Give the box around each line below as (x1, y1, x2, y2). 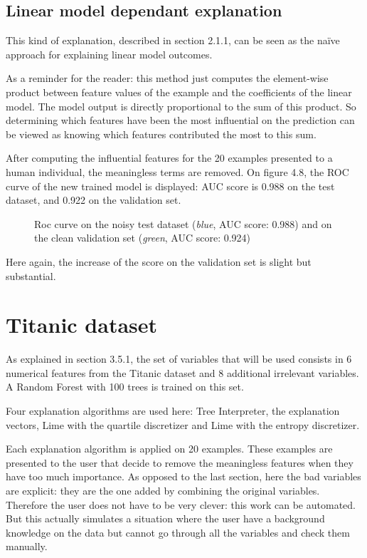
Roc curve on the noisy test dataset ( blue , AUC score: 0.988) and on (34, 216, 332, 231)
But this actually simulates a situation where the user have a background (6, 511, 325, 526)
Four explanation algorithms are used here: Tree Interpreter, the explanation (6, 403, 340, 418)
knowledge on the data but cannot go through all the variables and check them (6, 525, 350, 539)
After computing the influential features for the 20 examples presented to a (6, 150, 333, 165)
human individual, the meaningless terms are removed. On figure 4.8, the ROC (6, 164, 349, 179)
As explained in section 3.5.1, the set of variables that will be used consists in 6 (6, 351, 352, 366)
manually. (6, 539, 48, 554)
